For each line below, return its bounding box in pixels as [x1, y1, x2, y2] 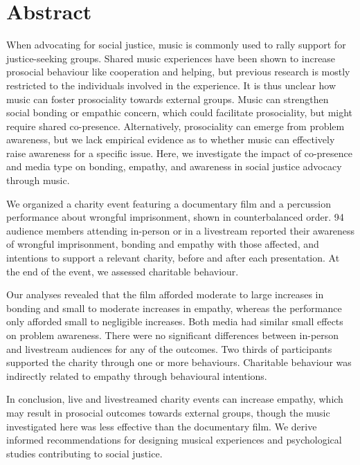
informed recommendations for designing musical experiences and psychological [6, 432, 342, 447]
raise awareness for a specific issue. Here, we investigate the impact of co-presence [6, 145, 353, 160]
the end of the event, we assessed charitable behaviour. [6, 264, 239, 278]
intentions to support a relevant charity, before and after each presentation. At [6, 250, 340, 265]
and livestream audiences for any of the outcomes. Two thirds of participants [6, 341, 332, 356]
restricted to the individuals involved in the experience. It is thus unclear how [6, 77, 336, 92]
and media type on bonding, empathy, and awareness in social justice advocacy [6, 159, 342, 174]
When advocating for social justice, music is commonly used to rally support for [6, 37, 346, 52]
